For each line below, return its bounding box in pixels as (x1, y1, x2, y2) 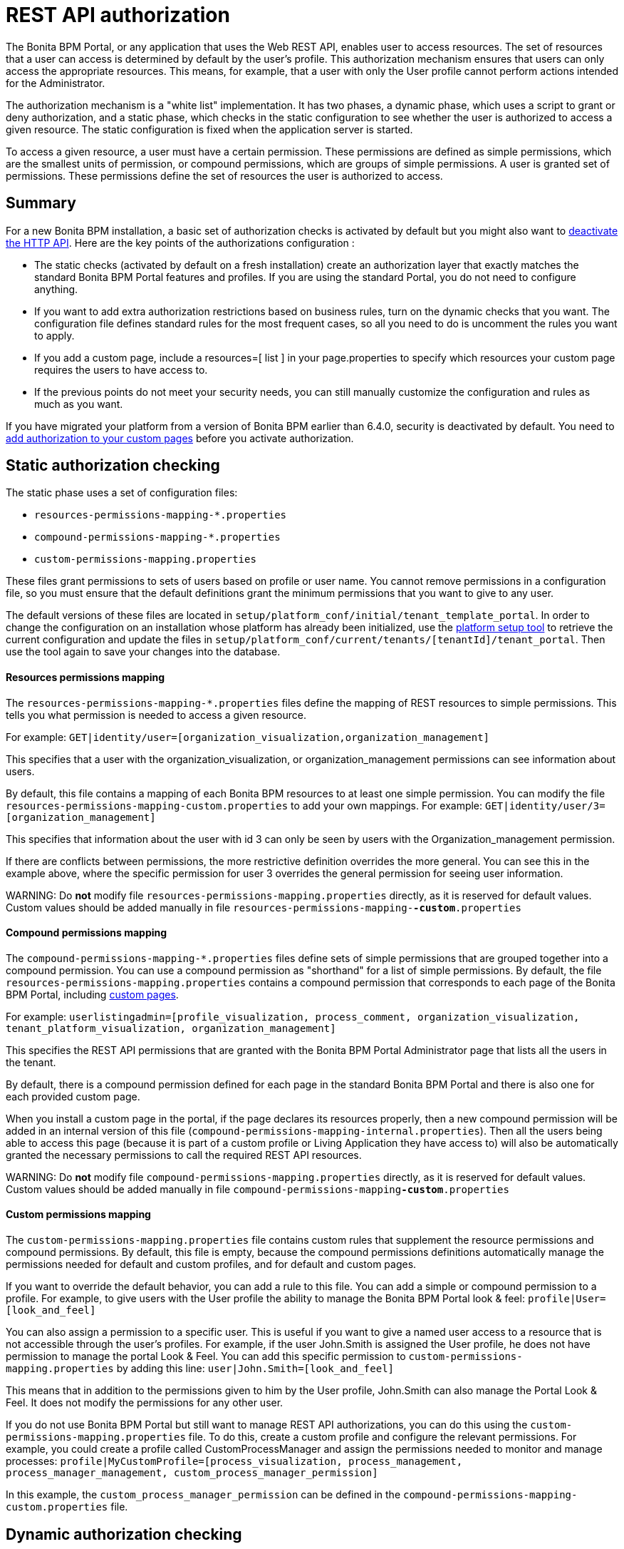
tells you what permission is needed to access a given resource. (6, 708, 306, 721)
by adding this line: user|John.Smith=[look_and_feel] (116, 1362, 395, 1375)
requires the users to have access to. (34, 363, 208, 376)
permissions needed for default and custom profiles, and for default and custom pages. (6, 1258, 417, 1271)
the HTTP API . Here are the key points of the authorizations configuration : (6, 236, 355, 249)
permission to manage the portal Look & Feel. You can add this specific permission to (6, 1350, 406, 1363)
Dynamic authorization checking (6, 1525, 242, 1543)
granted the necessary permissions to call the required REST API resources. (6, 1148, 362, 1161)
